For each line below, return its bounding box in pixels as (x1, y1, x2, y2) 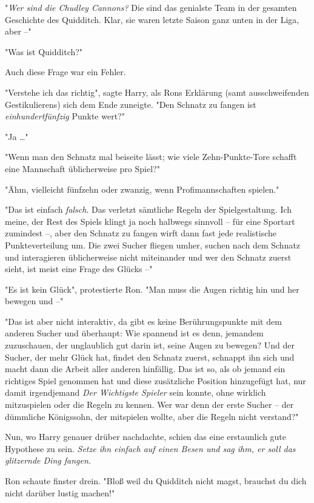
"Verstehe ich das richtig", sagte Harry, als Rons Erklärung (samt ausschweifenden (5, 85, 309, 98)
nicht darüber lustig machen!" (5, 486, 115, 499)
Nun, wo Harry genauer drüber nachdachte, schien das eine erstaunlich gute (5, 430, 287, 443)
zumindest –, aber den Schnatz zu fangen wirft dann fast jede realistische (5, 227, 277, 239)
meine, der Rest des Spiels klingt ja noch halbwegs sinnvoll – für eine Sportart (5, 215, 295, 227)
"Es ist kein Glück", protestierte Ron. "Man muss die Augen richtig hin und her (5, 282, 299, 295)
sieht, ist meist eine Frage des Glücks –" (5, 262, 153, 275)
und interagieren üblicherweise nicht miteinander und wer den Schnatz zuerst (5, 250, 292, 263)
